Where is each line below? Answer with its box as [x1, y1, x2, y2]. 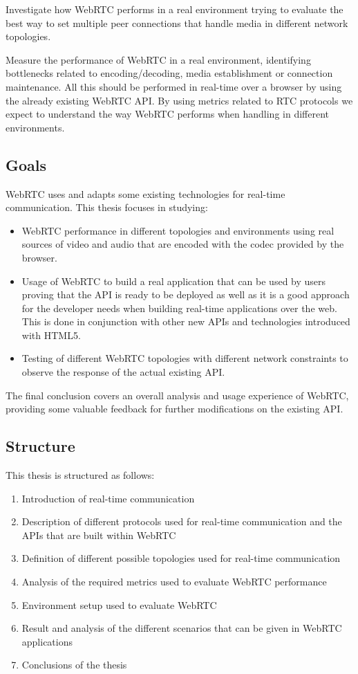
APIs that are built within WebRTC [21, 527, 176, 542]
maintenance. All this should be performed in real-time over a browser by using [6, 79, 342, 93]
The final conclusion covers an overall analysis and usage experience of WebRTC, [6, 388, 349, 402]
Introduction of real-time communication [21, 491, 195, 505]
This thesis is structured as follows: [6, 468, 155, 482]
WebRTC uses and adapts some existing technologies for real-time [6, 186, 285, 201]
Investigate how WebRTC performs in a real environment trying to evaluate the [6, 2, 343, 16]
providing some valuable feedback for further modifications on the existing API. [6, 401, 343, 416]
